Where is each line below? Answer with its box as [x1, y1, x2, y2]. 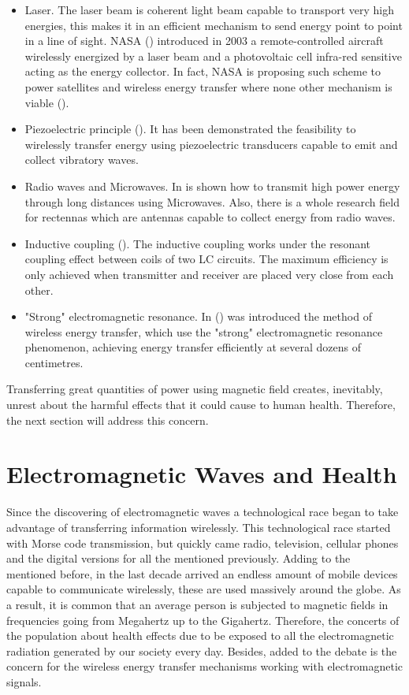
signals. [6, 673, 42, 689]
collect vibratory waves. [24, 151, 139, 168]
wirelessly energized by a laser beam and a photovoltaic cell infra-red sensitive [24, 47, 402, 64]
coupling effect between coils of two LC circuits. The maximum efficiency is [24, 251, 389, 267]
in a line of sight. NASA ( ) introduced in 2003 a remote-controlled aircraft [24, 32, 384, 49]
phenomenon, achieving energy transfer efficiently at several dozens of [24, 339, 361, 355]
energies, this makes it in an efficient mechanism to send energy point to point [24, 17, 403, 33]
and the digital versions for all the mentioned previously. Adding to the [6, 550, 351, 567]
